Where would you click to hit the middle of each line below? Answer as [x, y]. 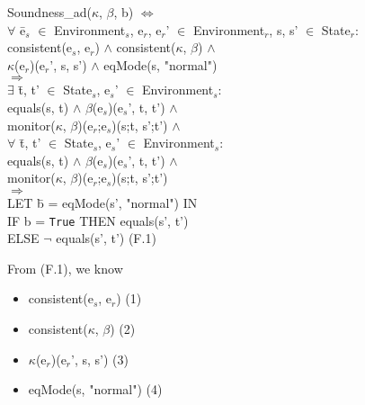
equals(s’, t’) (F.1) [106, 238]
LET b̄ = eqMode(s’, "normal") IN [102, 202]
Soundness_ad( [49, 12]
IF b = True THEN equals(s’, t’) [98, 220]
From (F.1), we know [65, 268]
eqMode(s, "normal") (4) [95, 389]
